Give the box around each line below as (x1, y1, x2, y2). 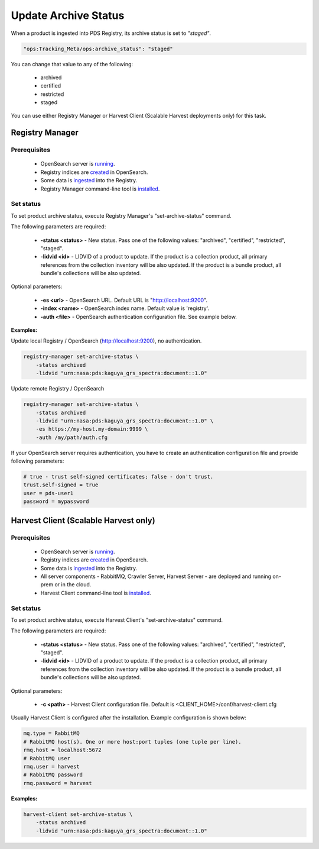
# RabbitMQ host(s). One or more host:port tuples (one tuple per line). (23, 738, 242, 745)
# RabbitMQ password (23, 771, 83, 778)
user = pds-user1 (23, 490, 74, 496)
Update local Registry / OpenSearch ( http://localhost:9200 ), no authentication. (11, 337, 202, 344)
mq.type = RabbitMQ (23, 730, 80, 737)
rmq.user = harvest (23, 763, 80, 770)
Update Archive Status (11, 9, 125, 22)
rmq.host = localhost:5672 (23, 747, 102, 754)
